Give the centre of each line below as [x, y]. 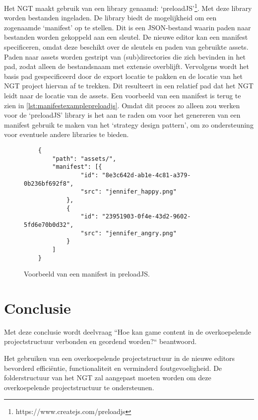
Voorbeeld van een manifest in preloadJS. [87, 274]
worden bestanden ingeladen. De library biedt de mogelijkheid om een [110, 18]
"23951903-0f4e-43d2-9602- [146, 217]
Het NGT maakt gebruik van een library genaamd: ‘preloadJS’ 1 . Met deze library [128, 7]
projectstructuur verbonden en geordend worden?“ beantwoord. [100, 341]
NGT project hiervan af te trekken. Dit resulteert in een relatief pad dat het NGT [129, 86]
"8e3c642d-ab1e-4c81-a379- [146, 175]
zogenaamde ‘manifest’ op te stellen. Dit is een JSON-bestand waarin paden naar [128, 27]
